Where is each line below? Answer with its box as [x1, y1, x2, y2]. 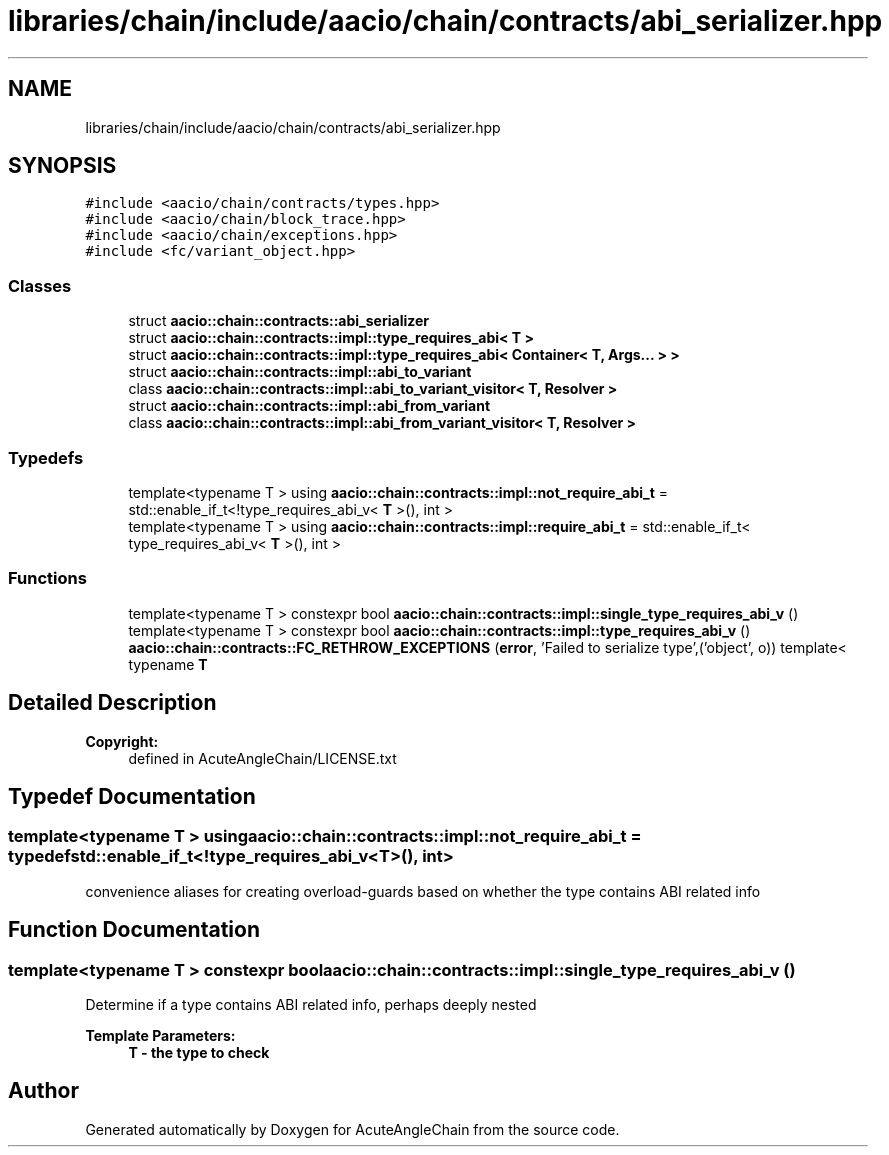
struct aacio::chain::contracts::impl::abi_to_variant [128, 363, 472, 381]
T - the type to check [128, 1043, 270, 1061]
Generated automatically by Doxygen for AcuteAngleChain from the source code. [85, 1120, 620, 1138]
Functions [8, 568, 87, 589]
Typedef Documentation [8, 783, 256, 809]
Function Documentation [8, 917, 260, 943]
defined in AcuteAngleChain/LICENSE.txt [128, 749, 397, 767]
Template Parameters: [85, 1026, 236, 1044]
